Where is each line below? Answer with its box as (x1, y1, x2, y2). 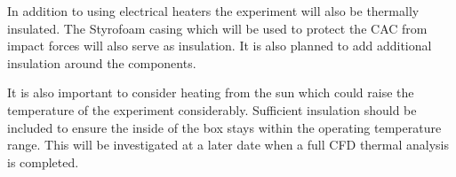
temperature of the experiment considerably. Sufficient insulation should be (7, 100, 417, 119)
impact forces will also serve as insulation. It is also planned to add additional (7, 36, 432, 55)
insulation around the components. (7, 53, 196, 72)
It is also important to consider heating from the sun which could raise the (7, 83, 414, 102)
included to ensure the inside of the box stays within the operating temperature (7, 118, 442, 136)
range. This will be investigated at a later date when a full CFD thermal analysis (7, 135, 450, 154)
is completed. (7, 152, 79, 171)
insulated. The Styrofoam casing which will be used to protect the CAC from (7, 19, 428, 37)
